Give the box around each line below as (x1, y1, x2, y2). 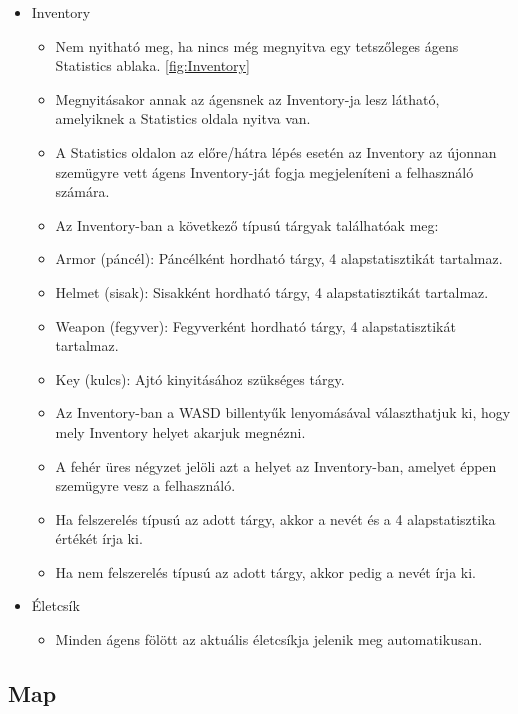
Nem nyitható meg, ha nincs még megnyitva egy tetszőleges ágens (55, 35, 459, 56)
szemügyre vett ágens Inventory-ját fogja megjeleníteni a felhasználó (55, 161, 474, 182)
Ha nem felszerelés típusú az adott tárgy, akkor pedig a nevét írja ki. (55, 561, 476, 582)
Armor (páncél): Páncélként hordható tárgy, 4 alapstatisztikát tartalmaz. (55, 248, 503, 269)
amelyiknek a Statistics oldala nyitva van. (55, 108, 311, 129)
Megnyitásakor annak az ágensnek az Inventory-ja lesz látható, (55, 88, 440, 109)
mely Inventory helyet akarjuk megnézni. (55, 421, 306, 442)
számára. (55, 181, 110, 202)
